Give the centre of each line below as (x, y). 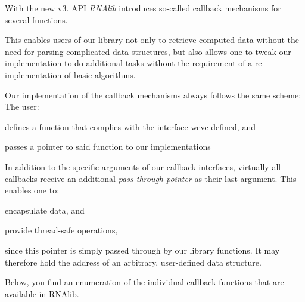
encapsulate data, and (45, 210)
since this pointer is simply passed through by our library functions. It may (142, 250)
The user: (22, 107)
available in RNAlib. (42, 293)
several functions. (36, 19)
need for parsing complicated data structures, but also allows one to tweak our (148, 51)
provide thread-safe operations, (61, 230)
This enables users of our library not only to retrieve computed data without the (152, 40)
